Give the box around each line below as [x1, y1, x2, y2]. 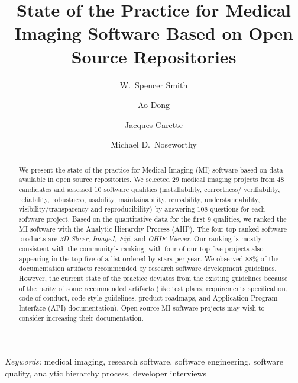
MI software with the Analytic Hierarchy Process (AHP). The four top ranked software [18, 224, 287, 234]
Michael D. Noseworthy [111, 138, 197, 151]
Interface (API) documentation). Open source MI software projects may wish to [18, 302, 265, 312]
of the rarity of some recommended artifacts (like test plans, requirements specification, [18, 283, 288, 293]
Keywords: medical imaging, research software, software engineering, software [5, 355, 283, 368]
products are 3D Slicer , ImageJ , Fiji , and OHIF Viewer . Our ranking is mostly [18, 234, 262, 244]
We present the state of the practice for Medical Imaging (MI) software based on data [18, 164, 283, 174]
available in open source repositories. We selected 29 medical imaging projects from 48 [18, 174, 284, 184]
